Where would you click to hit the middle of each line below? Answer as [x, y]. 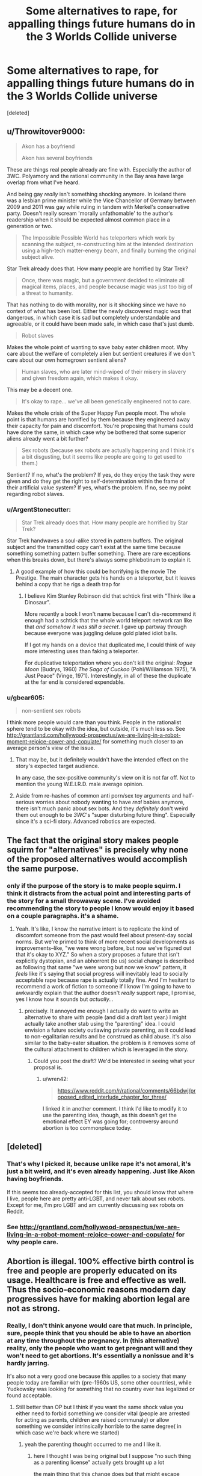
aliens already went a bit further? [48, 438]
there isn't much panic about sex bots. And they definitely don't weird [102, 808]
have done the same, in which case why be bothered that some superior [96, 432]
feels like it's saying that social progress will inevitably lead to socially [102, 974]
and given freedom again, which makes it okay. [80, 378]
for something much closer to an [143, 742]
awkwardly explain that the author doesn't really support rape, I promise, [106, 993]
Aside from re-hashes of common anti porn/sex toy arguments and [98, 796]
